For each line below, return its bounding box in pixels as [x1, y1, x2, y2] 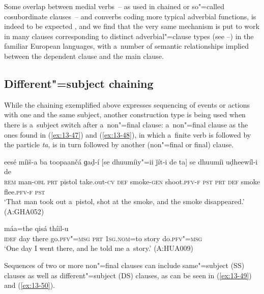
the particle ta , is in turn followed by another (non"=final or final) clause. [4, 139, 234, 150]
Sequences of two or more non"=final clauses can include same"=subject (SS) [4, 260, 245, 271]
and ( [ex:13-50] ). [4, 280, 55, 290]
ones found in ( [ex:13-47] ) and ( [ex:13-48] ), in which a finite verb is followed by [4, 129, 251, 140]
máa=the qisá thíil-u [4, 223, 69, 234]
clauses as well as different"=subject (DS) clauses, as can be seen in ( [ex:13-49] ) [4, 270, 252, 280]
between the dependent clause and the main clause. [4, 50, 164, 61]
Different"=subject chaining [4, 75, 154, 91]
